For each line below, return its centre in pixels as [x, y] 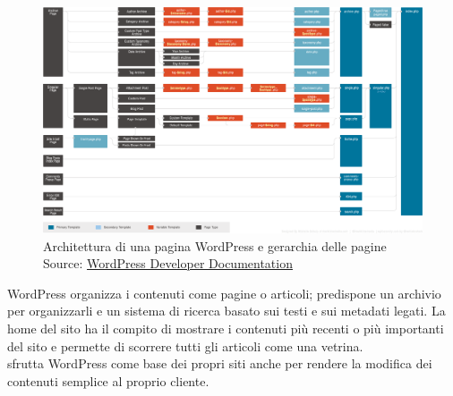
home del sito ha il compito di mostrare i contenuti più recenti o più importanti [226, 328]
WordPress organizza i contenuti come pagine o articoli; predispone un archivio [224, 293]
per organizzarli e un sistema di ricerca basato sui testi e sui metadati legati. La [226, 311]
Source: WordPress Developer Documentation [168, 263]
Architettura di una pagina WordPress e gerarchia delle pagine [215, 245]
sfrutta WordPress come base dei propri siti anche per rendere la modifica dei [220, 363]
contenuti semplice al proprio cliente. [108, 380]
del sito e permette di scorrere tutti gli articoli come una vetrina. [185, 345]
